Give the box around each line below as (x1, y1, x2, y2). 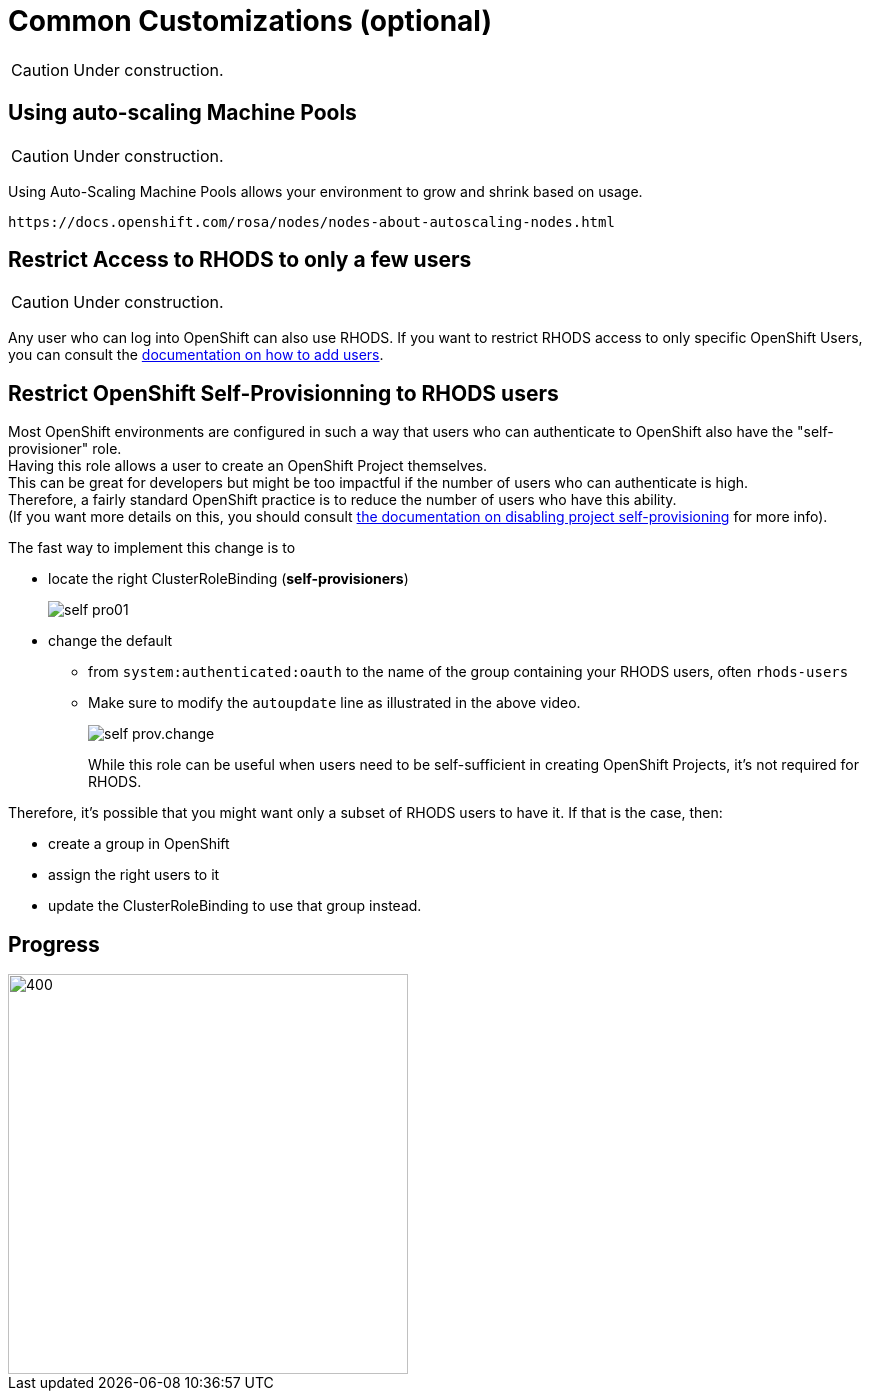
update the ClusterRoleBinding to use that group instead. (48, 897, 422, 915)
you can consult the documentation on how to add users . (8, 346, 384, 364)
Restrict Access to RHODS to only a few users (8, 247, 472, 273)
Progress (8, 931, 100, 957)
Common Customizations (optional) (8, 4, 492, 38)
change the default (48, 632, 173, 650)
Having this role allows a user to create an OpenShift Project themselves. (8, 457, 488, 475)
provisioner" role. (8, 440, 122, 458)
